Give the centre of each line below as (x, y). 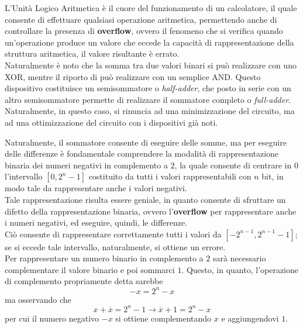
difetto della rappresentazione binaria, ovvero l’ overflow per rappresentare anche (151, 211)
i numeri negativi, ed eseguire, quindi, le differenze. (96, 222)
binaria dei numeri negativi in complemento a (86, 165)
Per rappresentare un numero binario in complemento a (104, 258)
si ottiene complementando (163, 318)
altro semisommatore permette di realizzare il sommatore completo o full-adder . (148, 99)
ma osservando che (38, 299)
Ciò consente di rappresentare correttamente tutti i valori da (113, 234)
